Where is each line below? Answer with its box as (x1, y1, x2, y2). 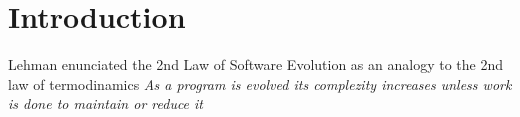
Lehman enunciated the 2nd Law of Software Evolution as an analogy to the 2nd (8, 54, 503, 75)
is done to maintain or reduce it (8, 93, 204, 114)
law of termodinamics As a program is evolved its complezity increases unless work (8, 73, 512, 94)
